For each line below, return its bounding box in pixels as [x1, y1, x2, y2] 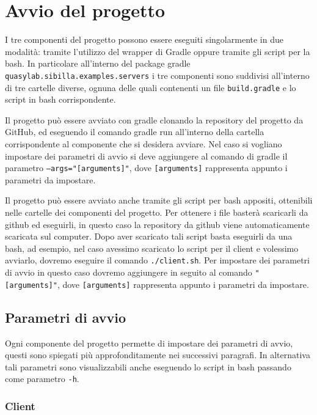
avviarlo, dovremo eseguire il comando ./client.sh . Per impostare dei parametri [5, 254, 310, 266]
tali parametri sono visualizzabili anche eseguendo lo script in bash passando [5, 360, 291, 373]
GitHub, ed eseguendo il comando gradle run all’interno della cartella [5, 125, 264, 138]
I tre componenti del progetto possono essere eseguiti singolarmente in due [5, 33, 283, 46]
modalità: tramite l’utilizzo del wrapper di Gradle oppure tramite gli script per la [5, 45, 310, 57]
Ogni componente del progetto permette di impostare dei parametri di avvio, [5, 336, 293, 349]
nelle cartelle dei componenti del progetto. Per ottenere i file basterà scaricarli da [5, 206, 308, 219]
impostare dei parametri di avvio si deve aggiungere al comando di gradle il [5, 149, 288, 162]
